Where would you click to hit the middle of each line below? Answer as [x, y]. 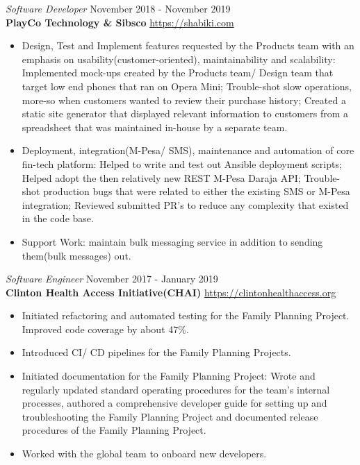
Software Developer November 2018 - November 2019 [118, 8]
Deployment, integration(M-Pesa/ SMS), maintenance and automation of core [188, 150]
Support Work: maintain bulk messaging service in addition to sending [172, 241]
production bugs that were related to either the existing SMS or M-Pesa [197, 191]
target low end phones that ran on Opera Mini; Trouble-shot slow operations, [187, 86]
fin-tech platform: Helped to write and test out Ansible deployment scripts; [182, 163]
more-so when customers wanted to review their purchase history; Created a [184, 100]
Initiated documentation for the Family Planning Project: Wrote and [169, 376]
